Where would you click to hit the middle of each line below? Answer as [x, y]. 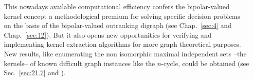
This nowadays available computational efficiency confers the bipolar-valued [117, 6]
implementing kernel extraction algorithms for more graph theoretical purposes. [123, 44]
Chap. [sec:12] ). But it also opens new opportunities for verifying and [108, 34]
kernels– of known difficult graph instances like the [80, 63]
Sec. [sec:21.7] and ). [35, 73]
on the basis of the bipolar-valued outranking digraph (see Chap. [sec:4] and [118, 25]
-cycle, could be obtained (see [205, 63]
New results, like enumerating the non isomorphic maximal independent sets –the [125, 53]
